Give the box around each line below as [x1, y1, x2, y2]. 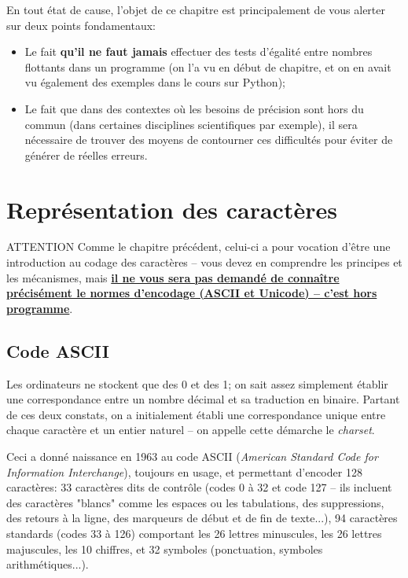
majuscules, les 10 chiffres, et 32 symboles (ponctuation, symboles [6, 540, 323, 557]
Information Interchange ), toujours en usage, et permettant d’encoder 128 [6, 463, 362, 480]
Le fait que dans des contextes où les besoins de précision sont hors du [24, 100, 364, 116]
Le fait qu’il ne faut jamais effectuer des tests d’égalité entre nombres [24, 43, 373, 60]
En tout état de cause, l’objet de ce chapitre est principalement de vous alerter [6, 2, 385, 17]
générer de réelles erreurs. [24, 146, 148, 163]
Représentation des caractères [6, 193, 337, 225]
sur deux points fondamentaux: [6, 17, 156, 33]
